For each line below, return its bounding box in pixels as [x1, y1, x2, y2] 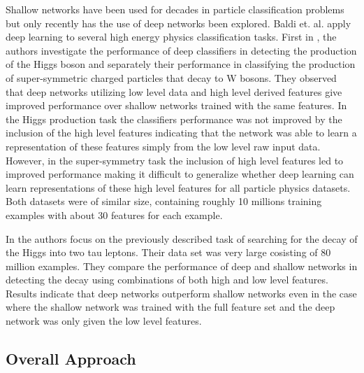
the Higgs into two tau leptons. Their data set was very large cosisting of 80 [6, 245, 331, 260]
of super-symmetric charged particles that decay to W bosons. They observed [6, 70, 337, 85]
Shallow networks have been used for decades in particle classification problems [6, 2, 344, 16]
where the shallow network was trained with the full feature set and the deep [6, 300, 335, 314]
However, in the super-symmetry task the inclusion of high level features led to [6, 153, 344, 167]
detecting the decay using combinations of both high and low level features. [6, 272, 328, 287]
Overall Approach [6, 348, 136, 370]
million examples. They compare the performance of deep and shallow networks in [6, 258, 358, 273]
